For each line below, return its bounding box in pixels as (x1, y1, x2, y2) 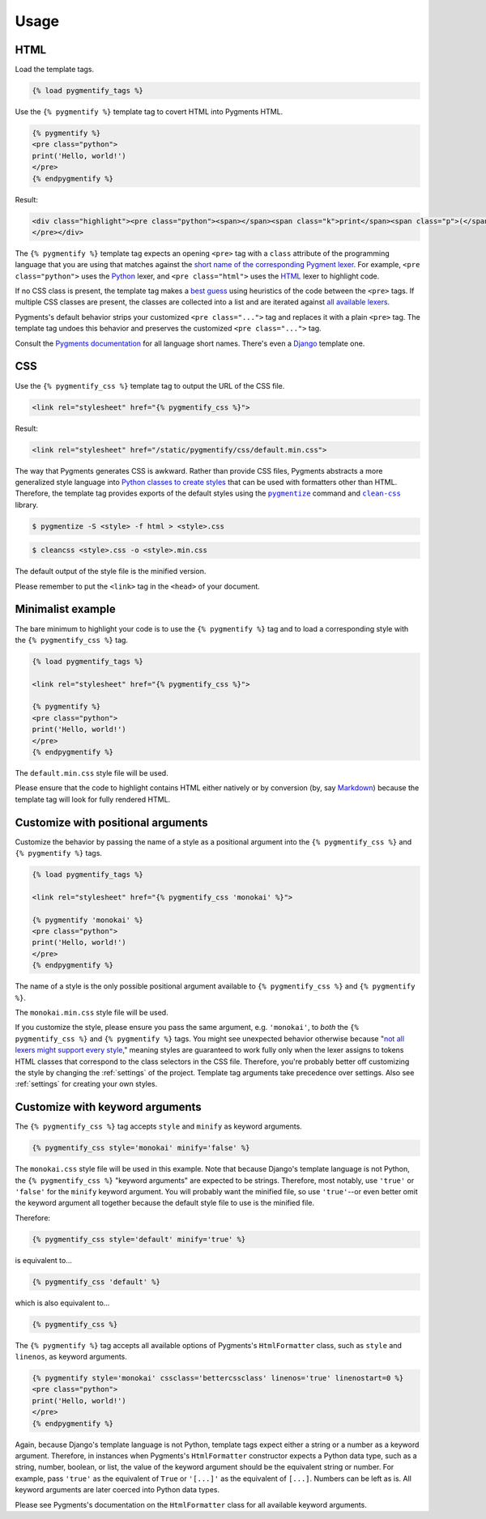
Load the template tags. (15, 65, 95, 74)
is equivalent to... (15, 1255, 73, 1265)
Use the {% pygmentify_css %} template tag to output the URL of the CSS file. (15, 381, 285, 390)
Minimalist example (15, 602, 117, 616)
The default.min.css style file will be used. (15, 768, 169, 777)
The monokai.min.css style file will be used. (15, 1007, 169, 1017)
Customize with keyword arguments (15, 1100, 202, 1114)
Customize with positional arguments (15, 815, 208, 829)
